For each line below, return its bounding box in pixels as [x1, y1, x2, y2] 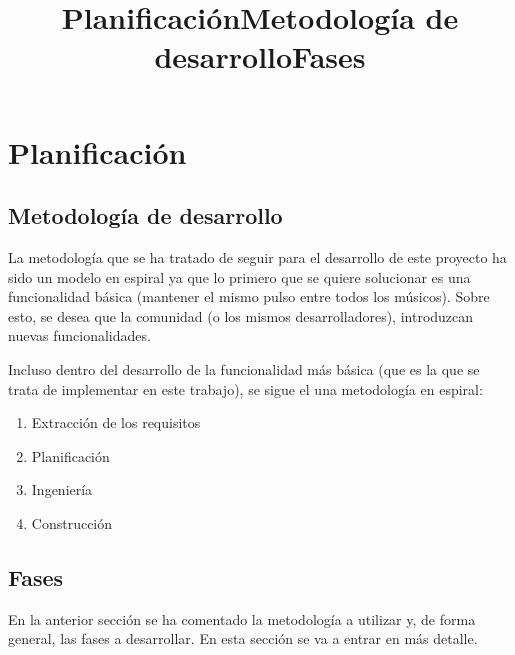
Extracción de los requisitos [31, 412, 201, 433]
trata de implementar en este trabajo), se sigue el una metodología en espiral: [8, 378, 483, 399]
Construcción [31, 512, 113, 533]
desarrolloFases [154, 36, 366, 77]
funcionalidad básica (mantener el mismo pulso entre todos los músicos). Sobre [8, 286, 490, 307]
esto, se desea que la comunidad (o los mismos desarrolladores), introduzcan [8, 305, 474, 326]
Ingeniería [31, 479, 93, 500]
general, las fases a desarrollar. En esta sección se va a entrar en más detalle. [8, 628, 478, 649]
